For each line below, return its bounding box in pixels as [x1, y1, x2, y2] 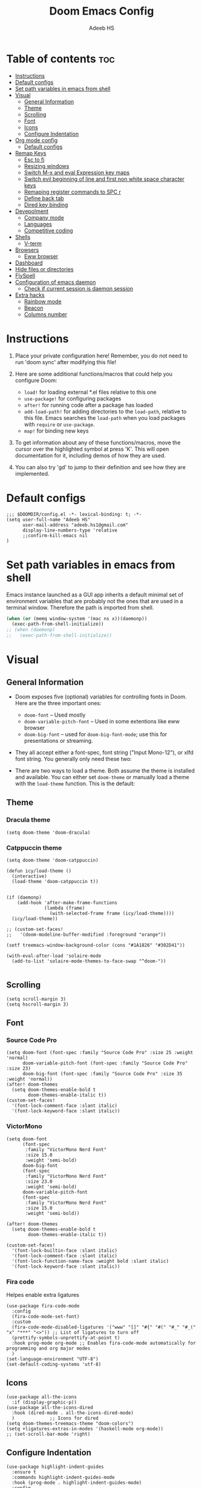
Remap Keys [15, 149, 47, 157]
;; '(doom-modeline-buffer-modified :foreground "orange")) [6, 932, 166, 938]
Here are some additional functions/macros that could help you [15, 370, 172, 377]
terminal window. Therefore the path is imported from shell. [6, 604, 154, 611]
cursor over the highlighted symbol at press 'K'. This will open [15, 445, 169, 453]
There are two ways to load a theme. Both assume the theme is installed [15, 767, 195, 774]
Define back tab [24, 194, 65, 201]
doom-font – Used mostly [24, 711, 86, 719]
